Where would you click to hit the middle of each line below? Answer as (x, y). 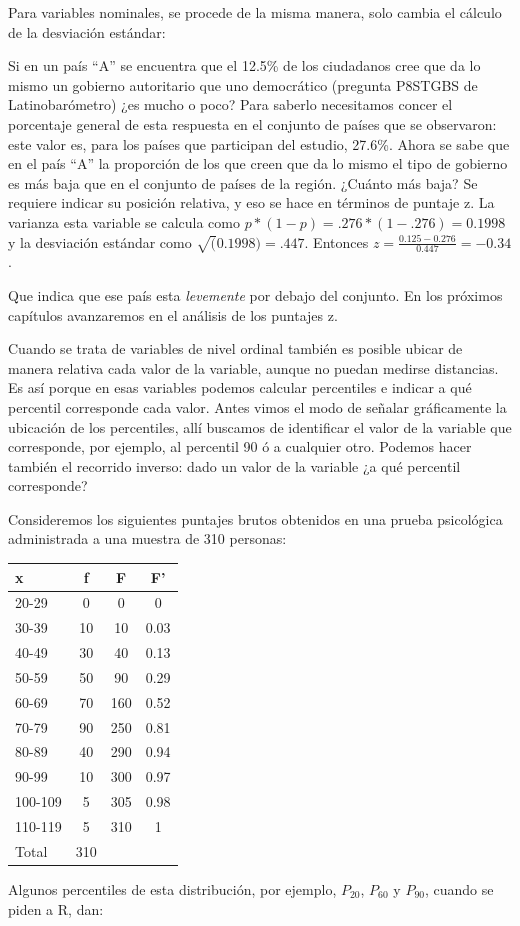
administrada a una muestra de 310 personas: (147, 538)
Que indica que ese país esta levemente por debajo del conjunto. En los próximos (255, 294)
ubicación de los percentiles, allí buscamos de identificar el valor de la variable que (260, 426)
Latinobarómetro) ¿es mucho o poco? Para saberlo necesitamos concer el (230, 104)
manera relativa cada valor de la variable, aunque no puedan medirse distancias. (253, 367)
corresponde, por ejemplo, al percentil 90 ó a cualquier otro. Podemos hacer (240, 446)
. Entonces (336, 241)
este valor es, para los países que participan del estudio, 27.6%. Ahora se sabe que (259, 143)
